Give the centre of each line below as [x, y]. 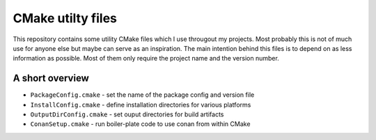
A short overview [51, 78]
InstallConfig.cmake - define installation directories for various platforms [141, 104]
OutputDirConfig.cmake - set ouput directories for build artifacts [127, 114]
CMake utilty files [65, 18]
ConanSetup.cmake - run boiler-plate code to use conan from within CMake [140, 124]
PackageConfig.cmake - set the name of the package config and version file [142, 95]
